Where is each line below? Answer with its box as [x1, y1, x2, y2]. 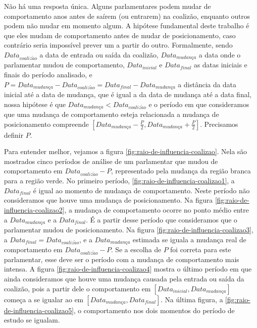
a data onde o [199, 49, 241, 59]
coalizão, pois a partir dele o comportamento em [4, 283, 151, 293]
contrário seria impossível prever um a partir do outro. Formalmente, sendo [4, 40, 233, 50]
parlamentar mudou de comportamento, [4, 59, 125, 70]
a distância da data [178, 79, 236, 89]
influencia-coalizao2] [4, 205, 65, 215]
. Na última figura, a [160, 294, 223, 304]
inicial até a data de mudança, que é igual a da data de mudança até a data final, [4, 89, 252, 100]
